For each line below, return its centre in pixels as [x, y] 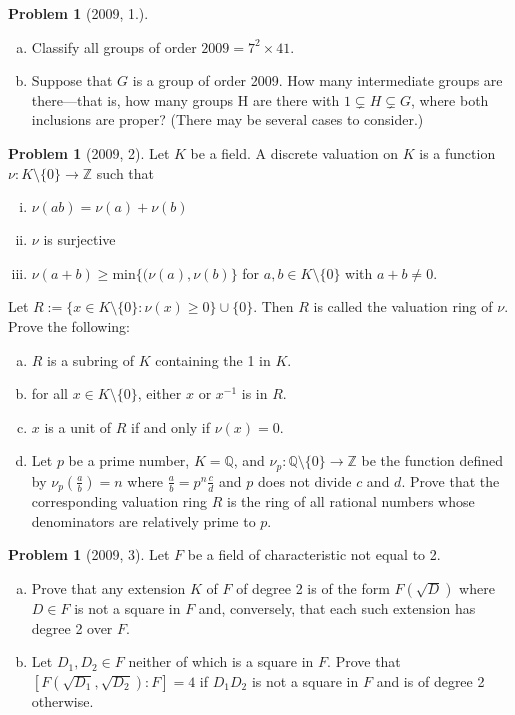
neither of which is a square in [221, 661]
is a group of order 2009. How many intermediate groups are [317, 80]
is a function [457, 152]
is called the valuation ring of [403, 306]
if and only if [171, 426]
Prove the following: [69, 325]
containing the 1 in [213, 359]
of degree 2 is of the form [313, 588]
